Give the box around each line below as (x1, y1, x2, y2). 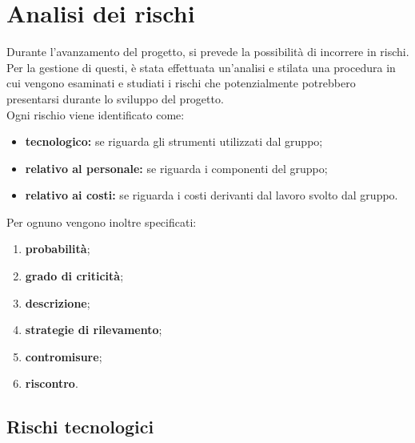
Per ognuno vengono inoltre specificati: (6, 213, 197, 230)
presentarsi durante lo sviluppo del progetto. (6, 90, 224, 107)
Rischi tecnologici (6, 414, 154, 439)
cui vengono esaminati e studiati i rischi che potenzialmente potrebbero (6, 75, 356, 91)
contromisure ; (25, 348, 102, 364)
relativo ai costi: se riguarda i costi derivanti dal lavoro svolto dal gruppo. (25, 187, 398, 203)
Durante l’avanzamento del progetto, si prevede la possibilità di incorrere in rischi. (6, 43, 409, 60)
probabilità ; (25, 240, 90, 257)
